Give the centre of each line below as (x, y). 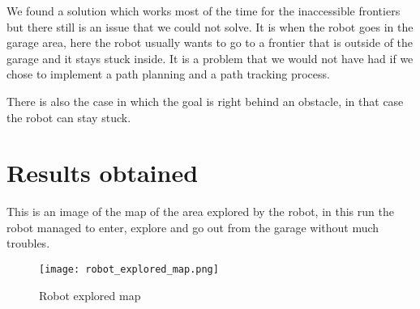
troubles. (28, 243)
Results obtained (103, 173)
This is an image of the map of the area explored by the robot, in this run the (200, 212)
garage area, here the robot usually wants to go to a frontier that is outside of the (210, 42)
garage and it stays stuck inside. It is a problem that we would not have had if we (210, 58)
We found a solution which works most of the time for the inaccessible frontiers (204, 11)
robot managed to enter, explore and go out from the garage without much (193, 227)
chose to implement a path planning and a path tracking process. (168, 74)
